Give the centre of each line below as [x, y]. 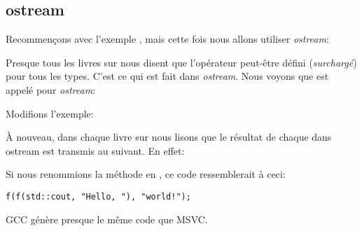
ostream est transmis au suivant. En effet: [95, 150]
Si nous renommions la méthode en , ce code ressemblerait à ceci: [146, 174]
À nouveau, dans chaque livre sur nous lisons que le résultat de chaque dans [169, 137]
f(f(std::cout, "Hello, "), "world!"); [98, 196]
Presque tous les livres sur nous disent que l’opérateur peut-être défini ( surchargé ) [181, 62]
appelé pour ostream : [51, 89]
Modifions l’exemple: [50, 113]
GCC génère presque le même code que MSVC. [107, 219]
